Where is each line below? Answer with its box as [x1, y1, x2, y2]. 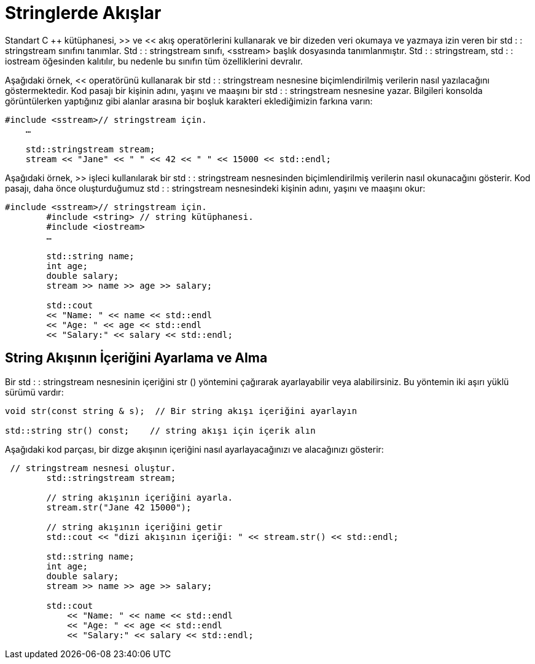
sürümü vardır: [5, 386, 64, 397]
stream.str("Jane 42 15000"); [46, 502, 192, 512]
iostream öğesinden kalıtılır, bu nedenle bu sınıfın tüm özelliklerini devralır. [5, 55, 303, 66]
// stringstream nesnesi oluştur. [10, 463, 176, 473]
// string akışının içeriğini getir [46, 521, 223, 532]
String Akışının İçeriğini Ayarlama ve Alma [5, 350, 268, 366]
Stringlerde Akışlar [5, 2, 162, 23]
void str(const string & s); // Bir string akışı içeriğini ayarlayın [5, 405, 357, 416]
